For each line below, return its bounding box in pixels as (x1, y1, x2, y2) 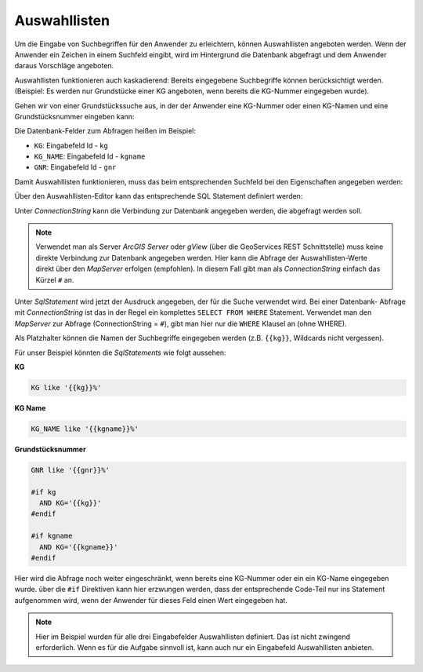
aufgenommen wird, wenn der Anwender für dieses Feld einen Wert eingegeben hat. (14, 595, 287, 604)
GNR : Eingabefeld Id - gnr (34, 163, 117, 172)
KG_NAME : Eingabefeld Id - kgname (34, 152, 146, 161)
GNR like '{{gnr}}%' (31, 466, 110, 474)
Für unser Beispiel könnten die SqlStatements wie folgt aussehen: (14, 348, 226, 357)
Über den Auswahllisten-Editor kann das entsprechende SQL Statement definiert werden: (14, 192, 303, 201)
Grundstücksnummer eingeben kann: (14, 111, 135, 121)
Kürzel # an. (35, 275, 74, 284)
